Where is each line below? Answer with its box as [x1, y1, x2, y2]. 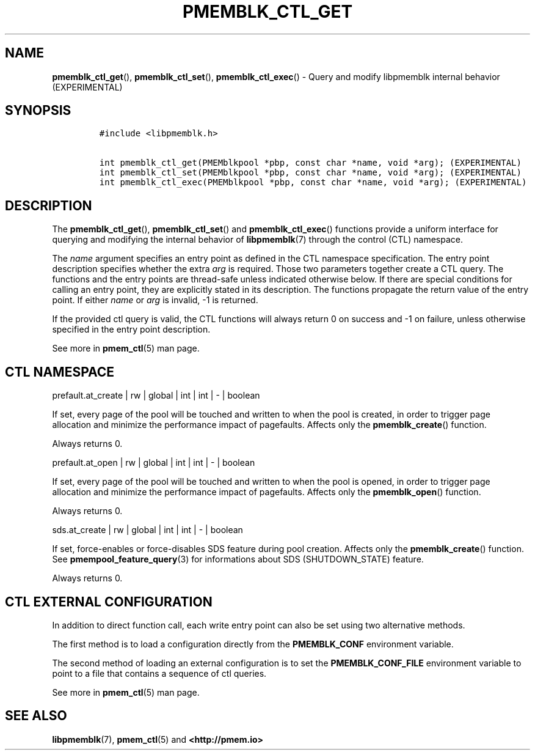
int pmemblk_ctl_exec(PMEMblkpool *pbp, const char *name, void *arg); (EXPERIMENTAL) [99, 177, 527, 188]
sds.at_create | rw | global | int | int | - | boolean [52, 525, 243, 536]
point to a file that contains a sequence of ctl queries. [52, 668, 267, 679]
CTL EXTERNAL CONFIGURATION [5, 594, 213, 610]
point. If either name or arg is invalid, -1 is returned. [52, 295, 258, 306]
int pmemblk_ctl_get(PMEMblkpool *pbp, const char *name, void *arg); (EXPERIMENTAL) [99, 158, 522, 168]
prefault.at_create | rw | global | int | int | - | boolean [52, 390, 260, 401]
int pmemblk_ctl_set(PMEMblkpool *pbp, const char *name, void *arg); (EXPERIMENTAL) [99, 168, 522, 178]
